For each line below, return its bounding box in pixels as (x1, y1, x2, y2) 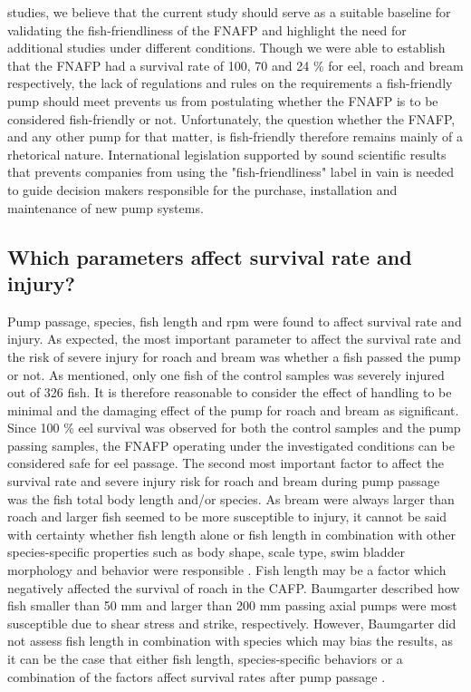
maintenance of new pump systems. (7, 198, 204, 217)
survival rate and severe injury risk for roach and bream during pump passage (7, 472, 440, 491)
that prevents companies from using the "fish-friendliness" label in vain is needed (7, 162, 454, 181)
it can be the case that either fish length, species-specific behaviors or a (7, 649, 403, 668)
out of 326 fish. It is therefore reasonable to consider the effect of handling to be (7, 383, 452, 402)
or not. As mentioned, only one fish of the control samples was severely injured (7, 365, 445, 384)
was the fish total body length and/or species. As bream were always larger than (7, 489, 455, 508)
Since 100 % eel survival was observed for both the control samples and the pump (7, 418, 461, 437)
